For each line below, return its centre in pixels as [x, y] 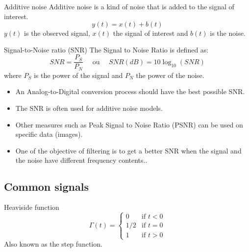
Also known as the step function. [53, 244]
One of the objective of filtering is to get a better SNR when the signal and [128, 150]
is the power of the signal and [78, 75]
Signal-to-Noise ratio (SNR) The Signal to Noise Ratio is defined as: [106, 49]
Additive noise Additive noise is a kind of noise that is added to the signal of [119, 6]
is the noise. [228, 33]
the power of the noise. [170, 75]
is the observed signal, [57, 33]
